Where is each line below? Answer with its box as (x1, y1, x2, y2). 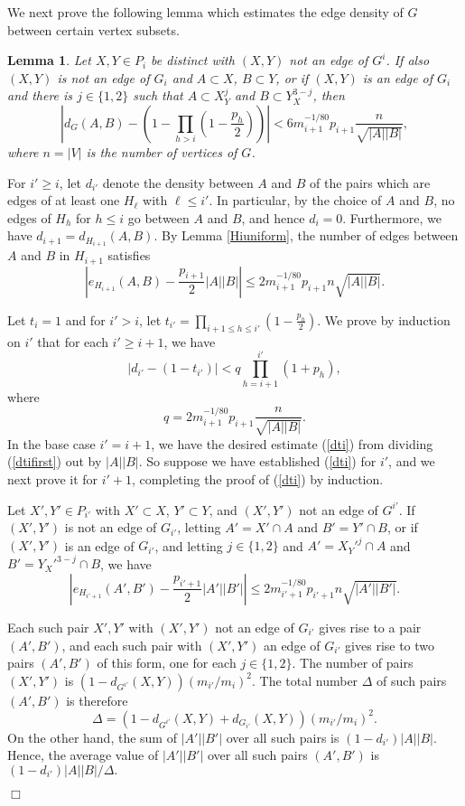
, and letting (154, 536, 223, 555)
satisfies (107, 246, 151, 265)
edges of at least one (7, 191, 120, 210)
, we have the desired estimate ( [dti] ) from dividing (151, 434, 433, 453)
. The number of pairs (292, 653, 414, 672)
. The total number (251, 670, 358, 689)
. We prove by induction (317, 310, 451, 329)
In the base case (7, 434, 96, 453)
